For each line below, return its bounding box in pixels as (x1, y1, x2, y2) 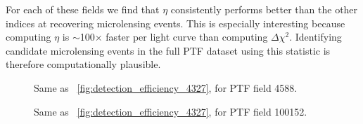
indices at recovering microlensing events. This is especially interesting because (6, 15, 345, 30)
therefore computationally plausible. (6, 57, 161, 71)
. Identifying (289, 29, 342, 44)
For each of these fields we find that (6, 2, 160, 16)
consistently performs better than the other (170, 2, 358, 16)
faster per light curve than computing (106, 29, 268, 44)
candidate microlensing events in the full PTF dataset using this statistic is (6, 43, 331, 57)
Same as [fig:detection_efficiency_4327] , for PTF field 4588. (34, 80, 298, 95)
